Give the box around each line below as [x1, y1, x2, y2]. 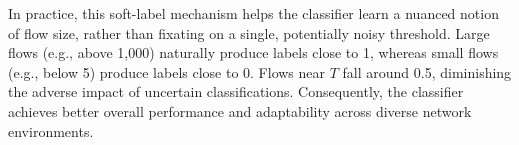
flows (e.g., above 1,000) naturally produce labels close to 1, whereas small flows [8, 42, 499, 63]
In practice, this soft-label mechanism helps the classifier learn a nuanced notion [8, 3, 499, 23]
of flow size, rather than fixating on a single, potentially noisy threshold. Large [8, 22, 490, 43]
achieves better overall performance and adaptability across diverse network [8, 100, 472, 121]
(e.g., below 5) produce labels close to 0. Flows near [8, 61, 326, 82]
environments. [8, 120, 94, 141]
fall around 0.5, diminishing [342, 61, 512, 82]
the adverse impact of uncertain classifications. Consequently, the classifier [8, 81, 464, 102]
